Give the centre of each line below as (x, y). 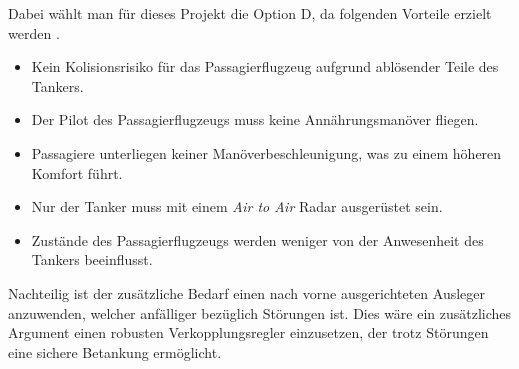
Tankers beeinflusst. (92, 259)
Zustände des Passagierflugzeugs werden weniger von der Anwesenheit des (257, 239)
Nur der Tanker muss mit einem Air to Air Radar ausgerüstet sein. (237, 206)
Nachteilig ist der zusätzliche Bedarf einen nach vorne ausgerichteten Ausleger (247, 292)
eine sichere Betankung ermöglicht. (115, 351)
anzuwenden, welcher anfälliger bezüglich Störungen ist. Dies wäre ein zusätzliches (260, 312)
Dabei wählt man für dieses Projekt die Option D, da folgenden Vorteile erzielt (250, 13)
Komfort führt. (77, 172)
